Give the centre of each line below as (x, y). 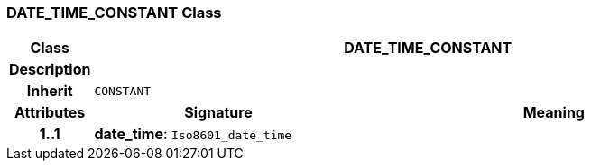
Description (50, 70)
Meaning (554, 113)
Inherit (50, 91)
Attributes (50, 113)
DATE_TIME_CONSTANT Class (114, 13)
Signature (218, 113)
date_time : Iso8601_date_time (193, 134)
